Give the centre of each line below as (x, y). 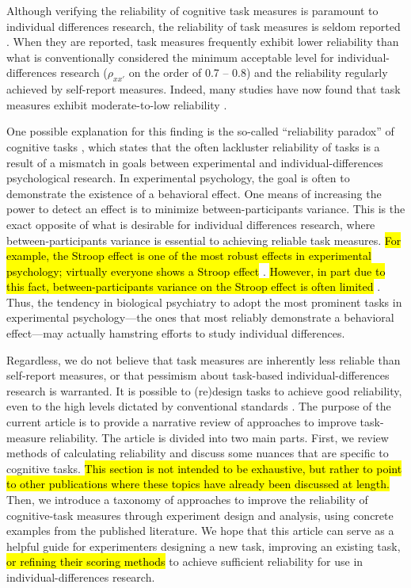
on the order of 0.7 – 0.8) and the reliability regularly (258, 73)
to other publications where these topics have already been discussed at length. (198, 484)
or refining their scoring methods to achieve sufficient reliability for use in (185, 561)
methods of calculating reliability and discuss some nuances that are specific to (198, 453)
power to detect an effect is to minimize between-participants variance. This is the (206, 209)
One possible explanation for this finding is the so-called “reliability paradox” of (200, 131)
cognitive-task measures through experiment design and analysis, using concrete (200, 515)
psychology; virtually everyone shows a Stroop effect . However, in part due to (196, 271)
